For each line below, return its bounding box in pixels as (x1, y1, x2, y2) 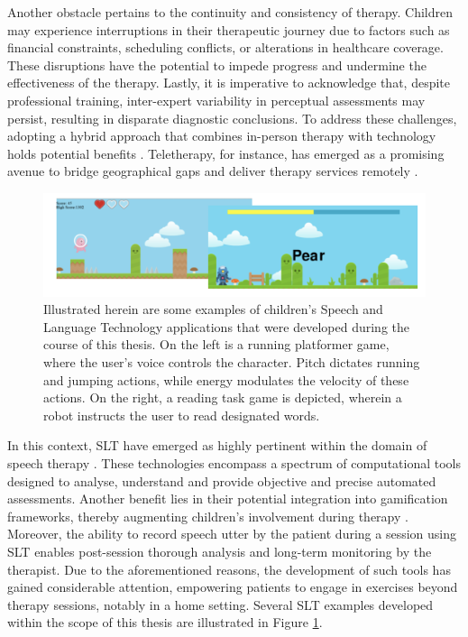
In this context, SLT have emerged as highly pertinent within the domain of (7, 436, 427, 455)
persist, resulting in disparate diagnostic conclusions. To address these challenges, (7, 108, 457, 127)
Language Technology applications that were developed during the (43, 317, 409, 336)
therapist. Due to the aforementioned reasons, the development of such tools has (7, 559, 451, 578)
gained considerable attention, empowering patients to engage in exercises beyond (7, 577, 458, 596)
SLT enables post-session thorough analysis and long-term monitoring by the (7, 541, 432, 560)
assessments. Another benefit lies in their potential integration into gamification (7, 489, 448, 508)
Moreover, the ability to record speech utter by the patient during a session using (7, 524, 457, 543)
